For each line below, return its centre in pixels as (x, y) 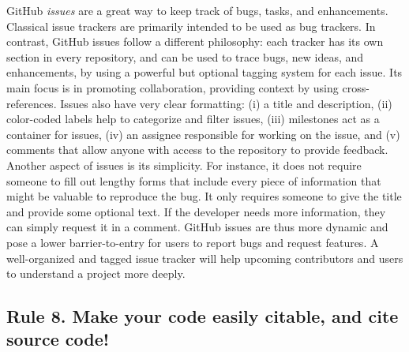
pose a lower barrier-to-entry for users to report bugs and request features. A (193, 242)
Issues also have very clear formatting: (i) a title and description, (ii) (226, 103)
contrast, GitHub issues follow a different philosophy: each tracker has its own (195, 41)
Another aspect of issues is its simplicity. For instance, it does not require (184, 165)
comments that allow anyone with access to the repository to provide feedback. (197, 150)
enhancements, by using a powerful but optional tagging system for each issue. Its (204, 72)
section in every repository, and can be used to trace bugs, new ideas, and (185, 56)
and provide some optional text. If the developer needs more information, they (196, 211)
